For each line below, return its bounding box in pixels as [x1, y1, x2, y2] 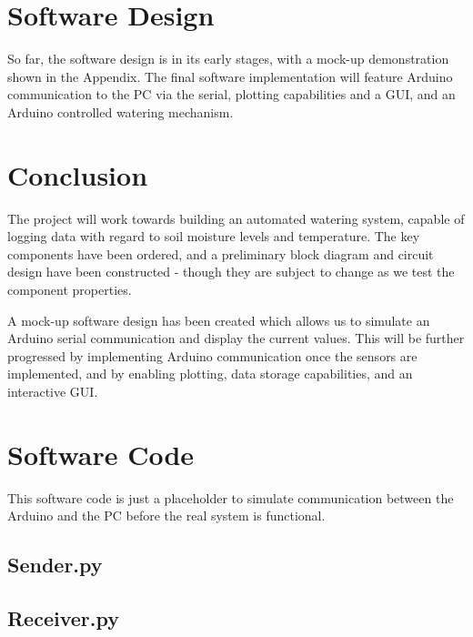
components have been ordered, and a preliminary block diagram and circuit [7, 244, 434, 263]
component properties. [7, 280, 132, 298]
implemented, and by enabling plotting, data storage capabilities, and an [7, 364, 413, 383]
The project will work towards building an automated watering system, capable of [7, 208, 465, 227]
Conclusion [7, 156, 148, 193]
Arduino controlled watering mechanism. [7, 102, 234, 121]
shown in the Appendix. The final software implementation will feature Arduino [7, 66, 453, 86]
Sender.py [7, 551, 103, 579]
